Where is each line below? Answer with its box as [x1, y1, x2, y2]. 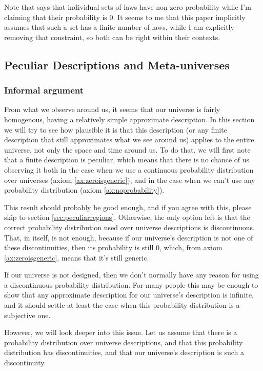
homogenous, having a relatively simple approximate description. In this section [4, 114, 255, 124]
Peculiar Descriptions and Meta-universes [4, 57, 230, 72]
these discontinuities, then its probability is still [4, 242, 154, 253]
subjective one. [4, 309, 51, 320]
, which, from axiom [159, 242, 222, 253]
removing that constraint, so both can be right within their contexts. [4, 31, 220, 42]
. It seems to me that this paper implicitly [113, 11, 246, 22]
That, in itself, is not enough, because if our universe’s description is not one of [4, 232, 253, 243]
